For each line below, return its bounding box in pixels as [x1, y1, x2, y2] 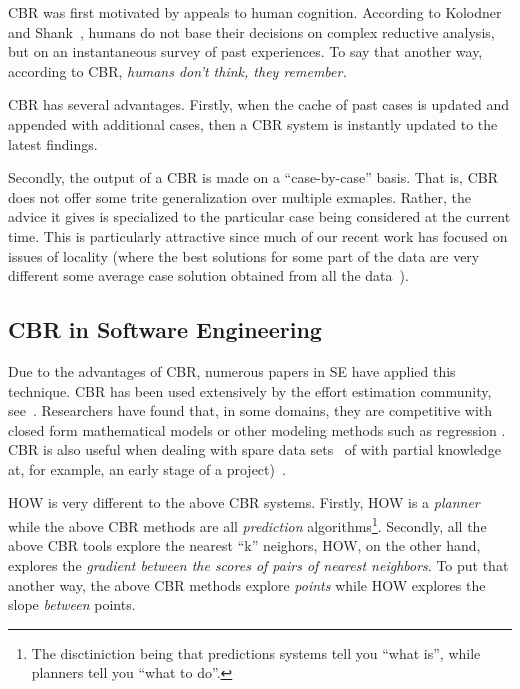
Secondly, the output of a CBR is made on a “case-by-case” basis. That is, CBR [8, 167, 498, 188]
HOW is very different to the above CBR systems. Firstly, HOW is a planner [8, 492, 480, 513]
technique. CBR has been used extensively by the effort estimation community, [8, 380, 492, 401]
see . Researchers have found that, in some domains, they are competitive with [8, 400, 493, 421]
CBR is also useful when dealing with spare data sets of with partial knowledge [8, 439, 501, 460]
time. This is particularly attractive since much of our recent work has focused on [8, 225, 508, 246]
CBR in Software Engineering [8, 314, 322, 345]
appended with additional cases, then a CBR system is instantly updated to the [8, 113, 498, 134]
